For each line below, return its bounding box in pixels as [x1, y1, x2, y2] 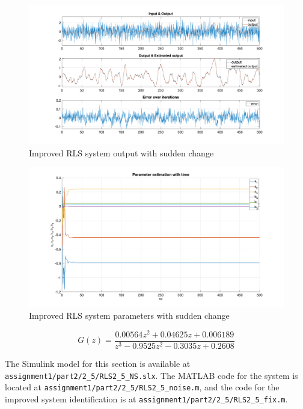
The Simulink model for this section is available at [5, 357, 191, 370]
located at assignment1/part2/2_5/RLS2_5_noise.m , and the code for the [5, 381, 280, 393]
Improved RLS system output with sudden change [29, 146, 214, 159]
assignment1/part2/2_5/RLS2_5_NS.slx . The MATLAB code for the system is [5, 369, 298, 381]
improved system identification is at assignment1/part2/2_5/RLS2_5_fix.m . [5, 392, 288, 405]
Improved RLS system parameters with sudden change [29, 309, 230, 322]
